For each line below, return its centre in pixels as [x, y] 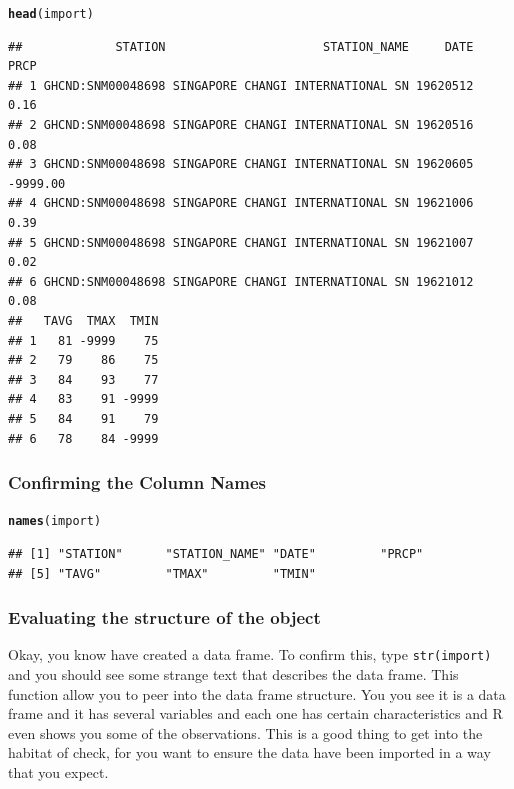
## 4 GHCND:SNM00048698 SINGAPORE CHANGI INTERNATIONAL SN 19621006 [241, 203]
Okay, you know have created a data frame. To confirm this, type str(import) [250, 654]
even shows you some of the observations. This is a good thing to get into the [245, 732]
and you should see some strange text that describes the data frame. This [233, 674]
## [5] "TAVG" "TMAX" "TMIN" [162, 573]
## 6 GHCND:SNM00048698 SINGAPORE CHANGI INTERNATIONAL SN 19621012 [241, 281]
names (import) [55, 521]
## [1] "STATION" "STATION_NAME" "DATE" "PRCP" [216, 554]
